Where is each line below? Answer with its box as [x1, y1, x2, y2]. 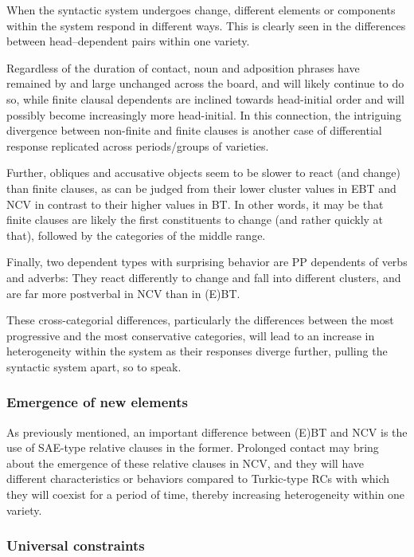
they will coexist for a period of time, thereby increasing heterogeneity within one [6, 486, 405, 503]
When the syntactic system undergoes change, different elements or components [6, 2, 396, 18]
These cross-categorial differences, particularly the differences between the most [6, 312, 394, 328]
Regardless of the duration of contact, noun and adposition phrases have [6, 59, 360, 76]
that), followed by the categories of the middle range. [6, 226, 266, 243]
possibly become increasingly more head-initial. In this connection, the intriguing [6, 106, 401, 123]
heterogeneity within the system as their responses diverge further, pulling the [6, 343, 388, 359]
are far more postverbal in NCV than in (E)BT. [6, 284, 240, 301]
